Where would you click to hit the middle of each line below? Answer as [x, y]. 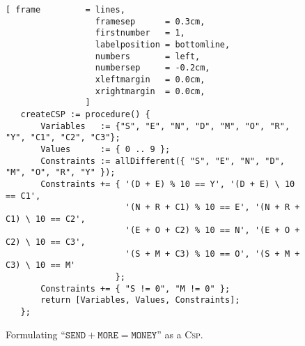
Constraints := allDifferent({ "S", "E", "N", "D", [163, 161]
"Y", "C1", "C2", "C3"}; [63, 138]
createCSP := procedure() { [85, 114]
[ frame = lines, [65, 10]
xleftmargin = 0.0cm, [150, 79]
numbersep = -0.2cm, [152, 68]
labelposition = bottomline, [163, 44]
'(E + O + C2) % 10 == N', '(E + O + [212, 231]
